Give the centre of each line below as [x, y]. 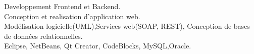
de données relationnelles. [43, 36]
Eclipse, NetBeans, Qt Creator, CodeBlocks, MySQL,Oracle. [98, 46]
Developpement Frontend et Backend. [62, 6]
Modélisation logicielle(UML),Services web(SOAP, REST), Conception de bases [127, 26]
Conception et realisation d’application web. [72, 16]
